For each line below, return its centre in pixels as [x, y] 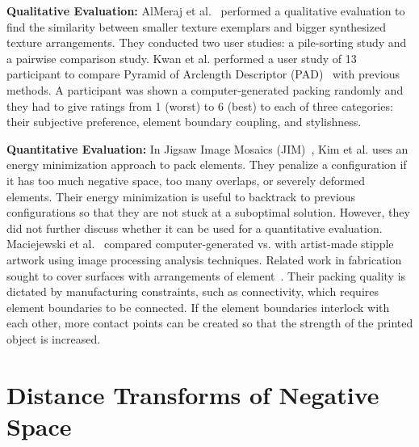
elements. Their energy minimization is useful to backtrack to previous [181, 196]
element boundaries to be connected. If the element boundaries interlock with [198, 307]
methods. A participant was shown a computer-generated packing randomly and [205, 89]
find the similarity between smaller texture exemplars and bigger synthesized [196, 26]
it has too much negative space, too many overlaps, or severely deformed [186, 180]
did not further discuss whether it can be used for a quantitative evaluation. [195, 228]
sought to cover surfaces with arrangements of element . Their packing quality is [206, 275]
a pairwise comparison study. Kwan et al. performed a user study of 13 [182, 58]
